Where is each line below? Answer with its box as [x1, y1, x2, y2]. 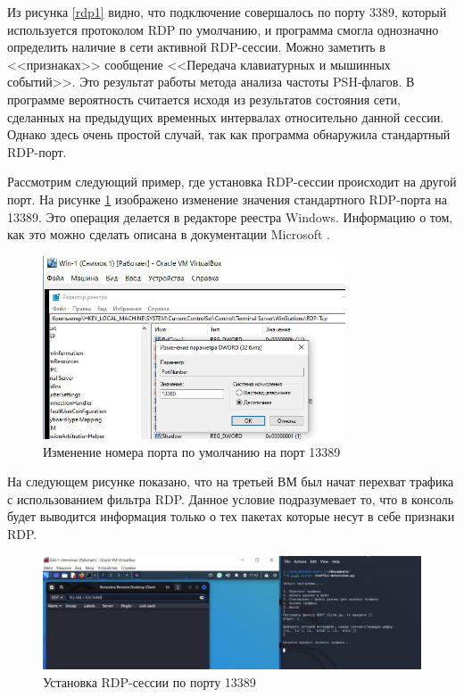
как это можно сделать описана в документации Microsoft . [7, 225, 330, 244]
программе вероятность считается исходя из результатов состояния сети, [7, 89, 401, 108]
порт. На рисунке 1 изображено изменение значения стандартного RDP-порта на [7, 189, 447, 208]
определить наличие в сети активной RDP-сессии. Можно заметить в [7, 37, 385, 56]
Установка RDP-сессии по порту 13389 [43, 672, 256, 691]
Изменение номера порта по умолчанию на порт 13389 [43, 442, 341, 461]
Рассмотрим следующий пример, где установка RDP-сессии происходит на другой [7, 172, 457, 191]
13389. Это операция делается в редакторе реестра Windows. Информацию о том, [7, 207, 453, 226]
